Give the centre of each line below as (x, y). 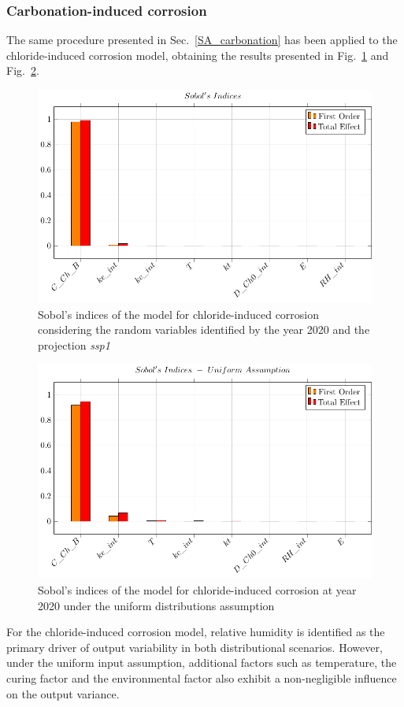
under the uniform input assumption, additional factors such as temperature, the (202, 663)
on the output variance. (63, 693)
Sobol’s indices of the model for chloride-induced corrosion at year (197, 589)
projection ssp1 (74, 344)
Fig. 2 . (23, 70)
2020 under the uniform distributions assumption (156, 605)
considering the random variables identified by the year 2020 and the (204, 329)
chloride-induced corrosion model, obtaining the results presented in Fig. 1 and (198, 55)
